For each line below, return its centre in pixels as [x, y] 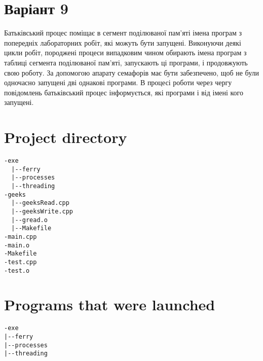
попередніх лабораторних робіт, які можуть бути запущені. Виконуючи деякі [123, 42]
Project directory [66, 137]
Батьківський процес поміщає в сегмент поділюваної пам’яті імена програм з [123, 33]
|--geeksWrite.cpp [42, 211]
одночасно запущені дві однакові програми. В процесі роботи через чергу [118, 82]
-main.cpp [21, 237]
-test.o [17, 270]
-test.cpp [21, 262]
